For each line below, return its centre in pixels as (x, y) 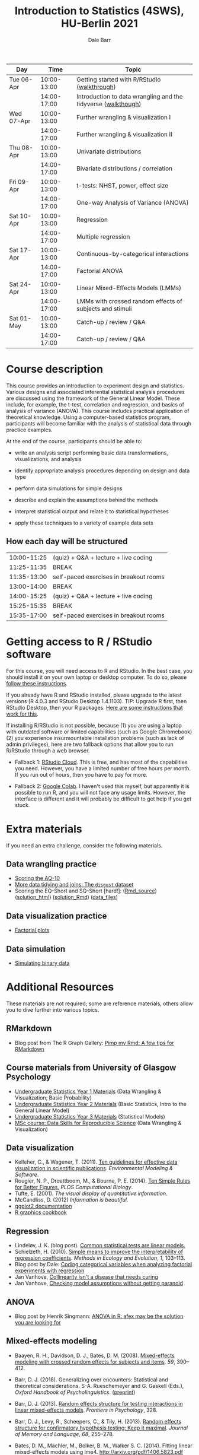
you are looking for (38, 1322)
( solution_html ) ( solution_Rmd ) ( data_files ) (66, 897)
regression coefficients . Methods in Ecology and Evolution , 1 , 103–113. (100, 1258)
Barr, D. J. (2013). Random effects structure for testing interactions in (99, 1403)
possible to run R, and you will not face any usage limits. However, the (100, 792)
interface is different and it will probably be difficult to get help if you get (103, 799)
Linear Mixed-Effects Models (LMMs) (129, 288)
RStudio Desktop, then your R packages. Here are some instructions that (95, 707)
